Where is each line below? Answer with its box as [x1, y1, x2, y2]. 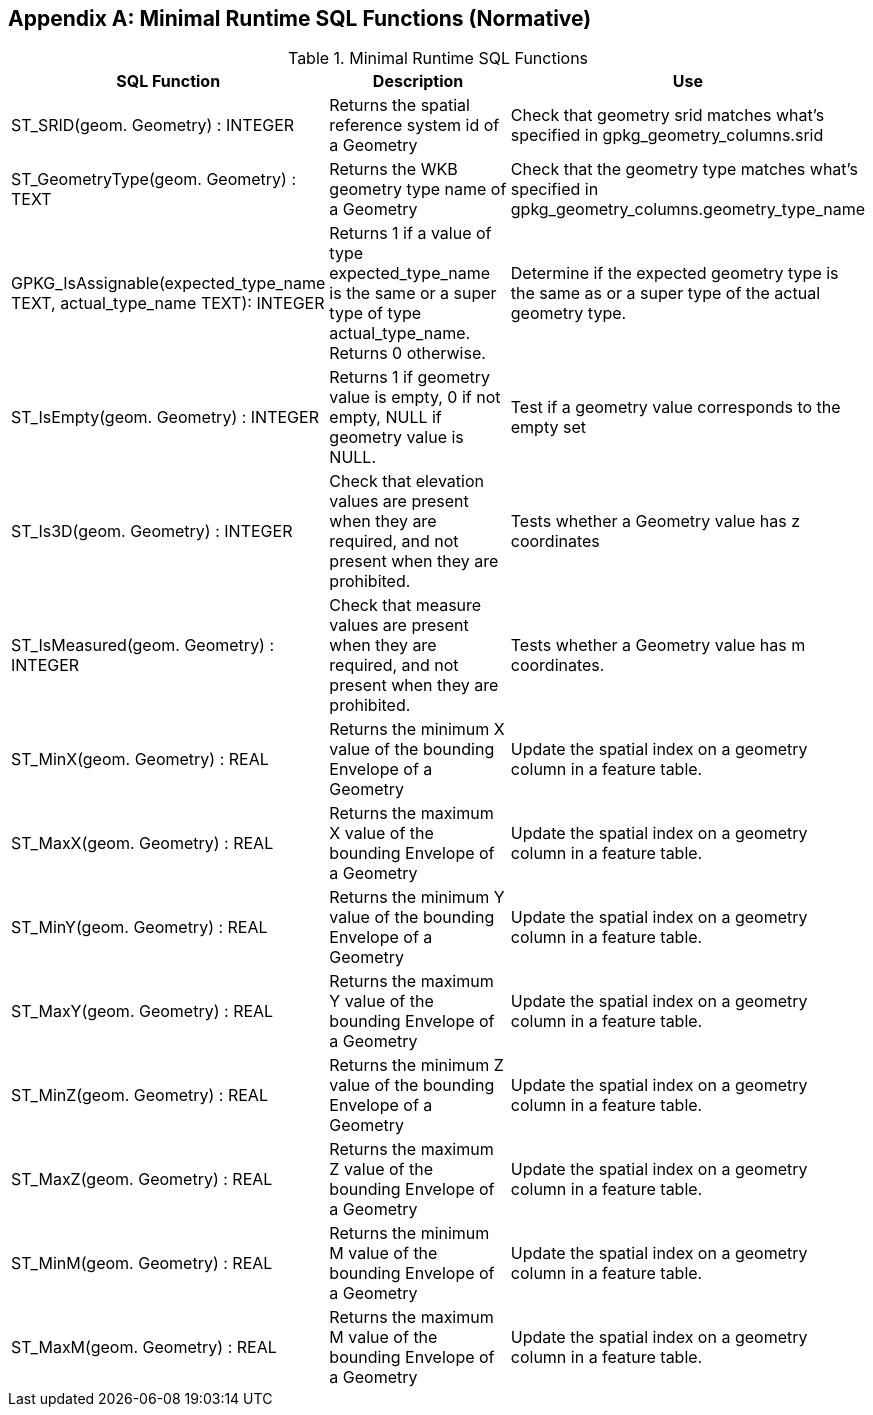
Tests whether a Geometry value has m [510, 635, 806, 656]
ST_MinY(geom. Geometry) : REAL [11, 917, 268, 938]
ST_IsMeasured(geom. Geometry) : [11, 635, 275, 656]
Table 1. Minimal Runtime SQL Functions [287, 48, 589, 69]
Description [372, 71, 464, 92]
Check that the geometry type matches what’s [510, 159, 858, 180]
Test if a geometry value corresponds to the [510, 397, 841, 418]
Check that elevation [329, 471, 484, 492]
